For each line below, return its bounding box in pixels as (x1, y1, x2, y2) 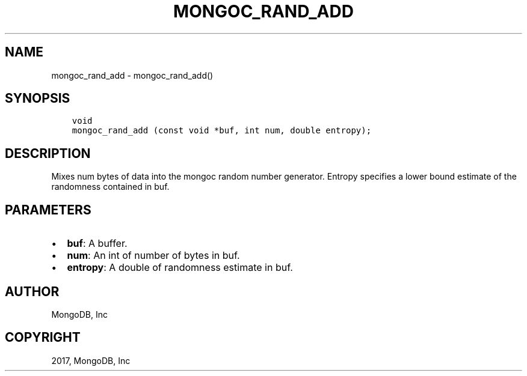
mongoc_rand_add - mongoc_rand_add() (51, 70, 214, 80)
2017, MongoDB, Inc (51, 355, 131, 366)
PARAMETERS (5, 202, 91, 217)
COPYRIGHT (5, 330, 81, 345)
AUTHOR (5, 284, 60, 299)
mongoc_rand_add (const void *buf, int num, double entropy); (72, 126, 372, 136)
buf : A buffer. (67, 237, 128, 250)
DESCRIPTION (5, 145, 91, 161)
